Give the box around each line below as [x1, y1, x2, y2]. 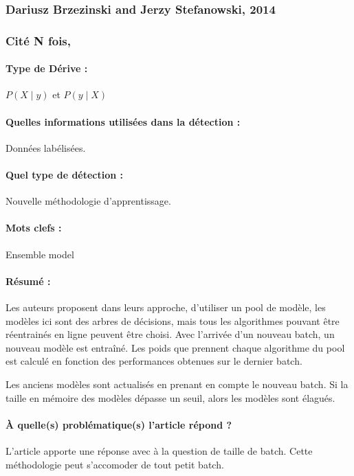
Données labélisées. [5, 140, 86, 155]
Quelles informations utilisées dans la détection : [5, 114, 241, 128]
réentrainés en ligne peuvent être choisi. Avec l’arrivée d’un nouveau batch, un [5, 327, 335, 341]
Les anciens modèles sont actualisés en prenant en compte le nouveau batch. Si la [5, 377, 349, 392]
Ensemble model [5, 247, 74, 261]
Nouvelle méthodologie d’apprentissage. [5, 194, 171, 208]
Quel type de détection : [5, 168, 124, 182]
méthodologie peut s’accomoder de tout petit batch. [5, 457, 224, 471]
